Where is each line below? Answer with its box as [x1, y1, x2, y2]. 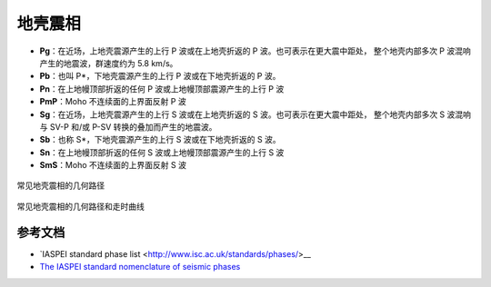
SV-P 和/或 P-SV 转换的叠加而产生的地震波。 [49, 121, 217, 132]
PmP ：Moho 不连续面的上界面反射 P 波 [39, 96, 186, 107]
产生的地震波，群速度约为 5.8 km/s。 [39, 57, 178, 68]
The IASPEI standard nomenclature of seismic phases [39, 262, 241, 272]
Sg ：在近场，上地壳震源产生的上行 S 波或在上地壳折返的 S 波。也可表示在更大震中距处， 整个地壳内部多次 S [39, 109, 446, 120]
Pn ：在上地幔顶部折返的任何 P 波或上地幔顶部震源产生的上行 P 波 [39, 83, 285, 94]
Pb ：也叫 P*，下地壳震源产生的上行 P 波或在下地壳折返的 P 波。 [39, 71, 281, 82]
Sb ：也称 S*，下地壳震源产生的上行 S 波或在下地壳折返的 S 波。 [39, 134, 281, 145]
